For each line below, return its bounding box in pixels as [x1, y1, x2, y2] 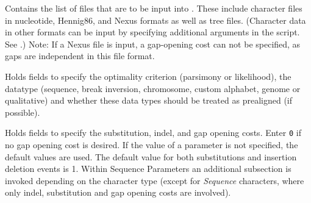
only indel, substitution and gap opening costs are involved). [5, 186, 231, 199]
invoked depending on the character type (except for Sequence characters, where [5, 174, 304, 187]
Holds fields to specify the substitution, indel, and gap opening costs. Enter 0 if [5, 126, 301, 139]
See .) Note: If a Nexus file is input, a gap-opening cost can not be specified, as [5, 37, 301, 50]
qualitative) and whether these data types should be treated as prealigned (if [5, 94, 293, 107]
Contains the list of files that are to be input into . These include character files [5, 2, 302, 14]
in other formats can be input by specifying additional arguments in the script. [5, 26, 300, 38]
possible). [5, 105, 40, 118]
